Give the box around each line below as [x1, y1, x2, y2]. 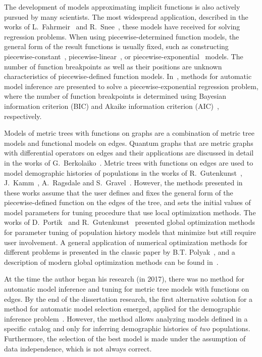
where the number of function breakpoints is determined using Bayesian [4, 91, 227, 101]
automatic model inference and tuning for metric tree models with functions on [4, 284, 249, 294]
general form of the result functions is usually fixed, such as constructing [4, 41, 229, 52]
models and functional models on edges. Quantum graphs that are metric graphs [4, 137, 253, 148]
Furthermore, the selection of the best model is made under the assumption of [4, 333, 246, 343]
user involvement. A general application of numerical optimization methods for [4, 236, 248, 247]
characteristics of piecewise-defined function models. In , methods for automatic [4, 71, 252, 82]
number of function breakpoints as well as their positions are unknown [4, 61, 222, 71]
